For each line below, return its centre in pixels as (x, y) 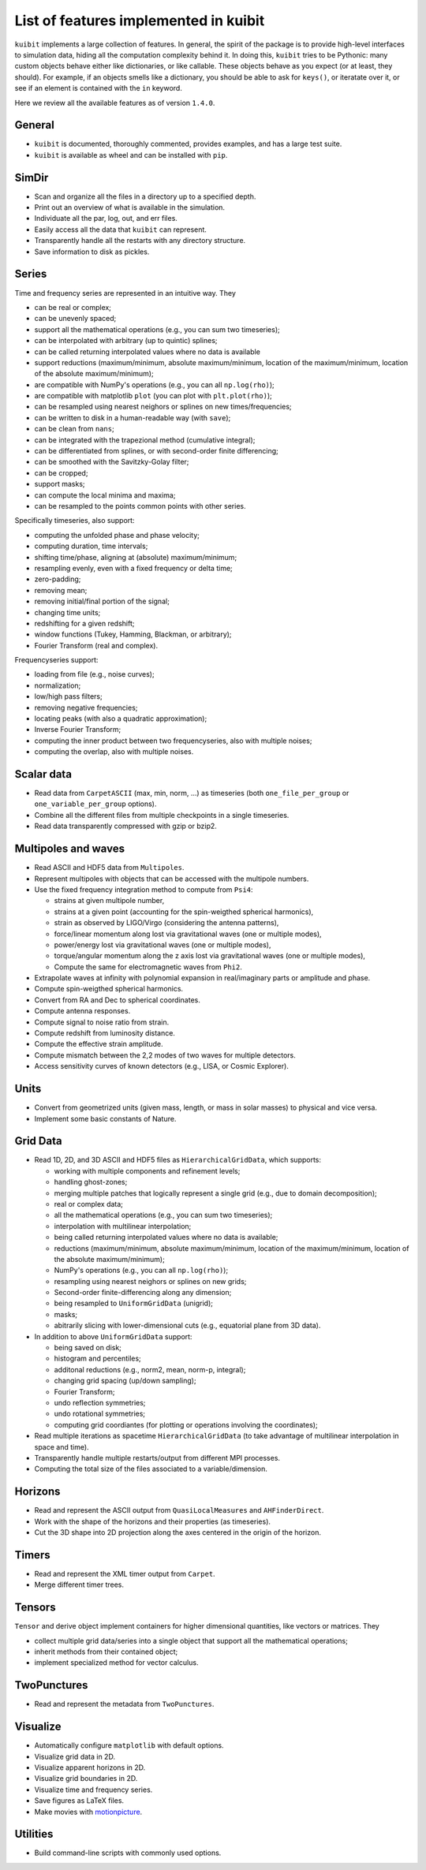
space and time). (62, 1446)
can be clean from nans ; (74, 429)
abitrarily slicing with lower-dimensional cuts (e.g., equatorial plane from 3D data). (187, 1326)
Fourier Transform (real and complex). (96, 645)
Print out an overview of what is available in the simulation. (129, 207)
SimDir (32, 177)
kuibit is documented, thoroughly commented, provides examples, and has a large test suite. (188, 144)
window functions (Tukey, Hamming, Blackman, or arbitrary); (133, 634)
